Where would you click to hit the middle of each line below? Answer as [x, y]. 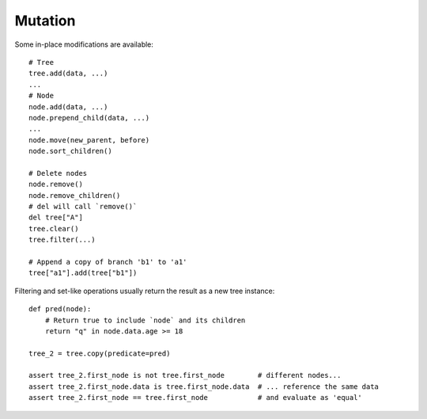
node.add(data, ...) [68, 107]
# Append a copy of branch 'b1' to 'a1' [108, 262]
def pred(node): [60, 309]
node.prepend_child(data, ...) [89, 118]
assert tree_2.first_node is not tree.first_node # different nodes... [185, 375]
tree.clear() [54, 229]
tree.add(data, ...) [68, 74]
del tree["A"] [56, 217]
